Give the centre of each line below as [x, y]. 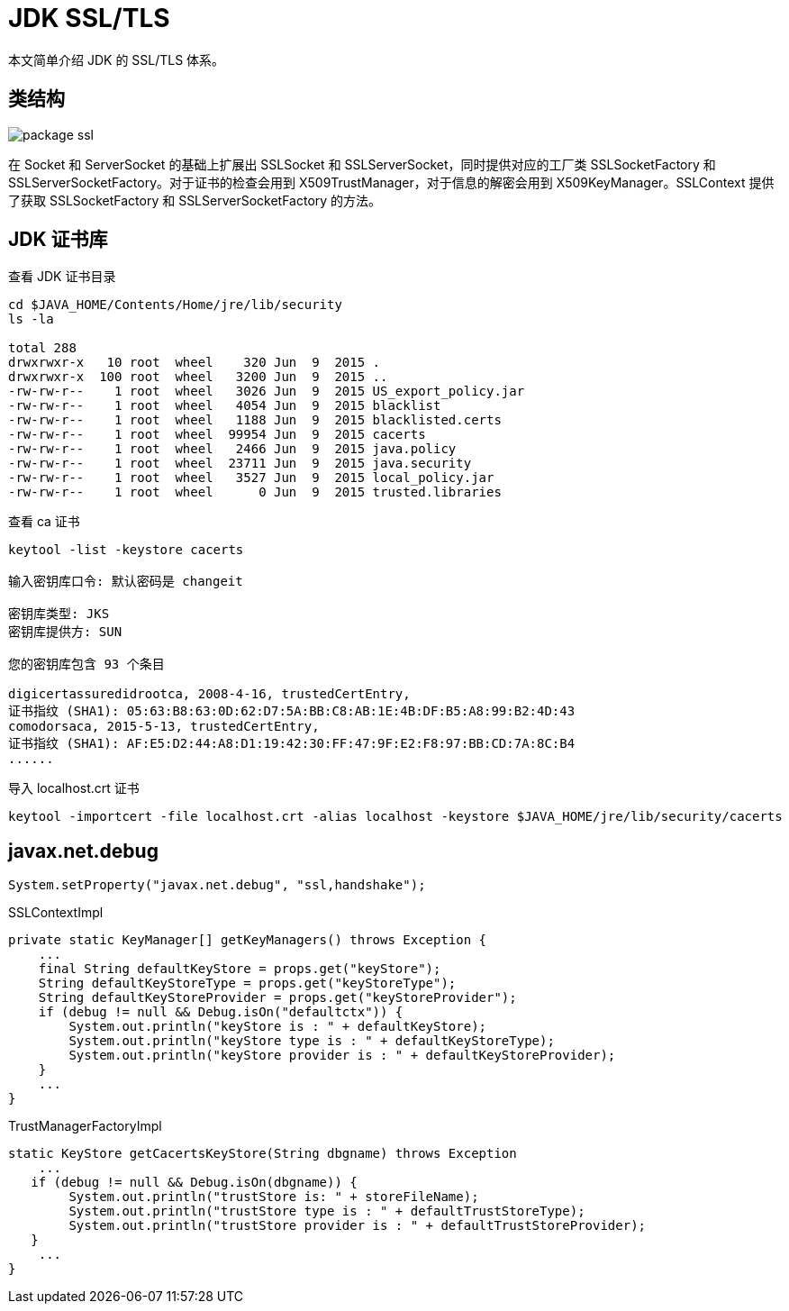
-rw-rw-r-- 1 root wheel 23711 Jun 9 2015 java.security [240, 464]
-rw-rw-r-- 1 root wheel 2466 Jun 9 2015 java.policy [232, 449]
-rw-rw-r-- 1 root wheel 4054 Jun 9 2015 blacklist [225, 406]
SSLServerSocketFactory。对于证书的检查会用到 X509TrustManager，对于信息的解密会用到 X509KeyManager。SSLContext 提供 [391, 182]
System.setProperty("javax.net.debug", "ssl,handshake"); [217, 885]
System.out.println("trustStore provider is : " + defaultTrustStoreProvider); [358, 1226]
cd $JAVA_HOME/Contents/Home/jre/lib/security [175, 305]
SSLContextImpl [56, 913]
